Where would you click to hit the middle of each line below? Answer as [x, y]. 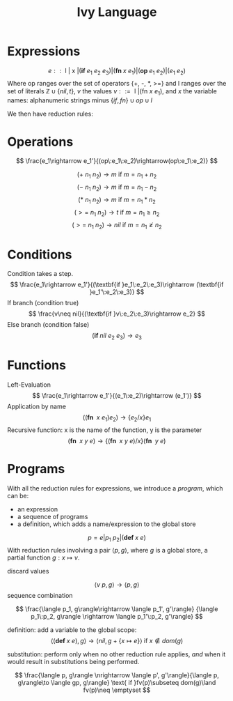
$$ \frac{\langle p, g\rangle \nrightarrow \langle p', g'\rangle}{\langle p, [117, 675]
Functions [37, 365]
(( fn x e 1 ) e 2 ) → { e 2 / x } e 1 [117, 418]
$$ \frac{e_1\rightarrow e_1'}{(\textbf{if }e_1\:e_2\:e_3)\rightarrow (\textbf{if [117, 285]
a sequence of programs [53, 516]
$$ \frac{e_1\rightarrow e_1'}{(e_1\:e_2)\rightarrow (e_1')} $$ [117, 396]
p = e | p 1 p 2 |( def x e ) [117, 538]
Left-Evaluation [29, 385]
